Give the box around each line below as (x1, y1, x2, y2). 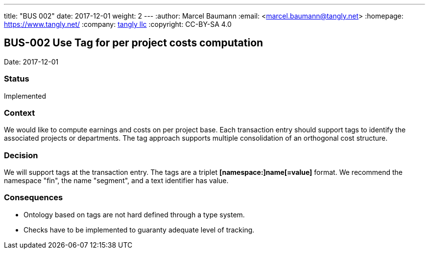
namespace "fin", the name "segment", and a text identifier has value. (4, 176, 229, 185)
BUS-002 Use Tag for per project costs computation (4, 37, 263, 49)
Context (4, 107, 35, 118)
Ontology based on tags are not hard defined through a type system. (24, 210, 245, 219)
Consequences (4, 192, 63, 203)
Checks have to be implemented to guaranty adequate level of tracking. (24, 225, 255, 234)
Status (4, 74, 29, 84)
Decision (4, 150, 38, 160)
